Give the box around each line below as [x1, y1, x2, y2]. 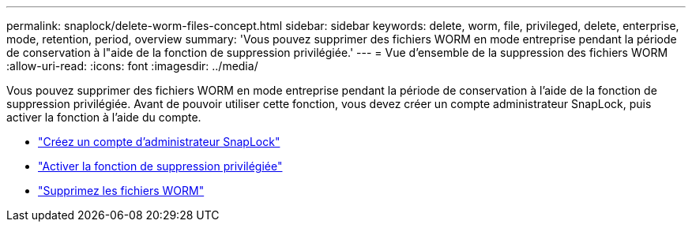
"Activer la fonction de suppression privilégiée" [38, 159, 283, 173]
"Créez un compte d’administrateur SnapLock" [38, 135, 280, 148]
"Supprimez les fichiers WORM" [38, 184, 205, 197]
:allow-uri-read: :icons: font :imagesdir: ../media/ [6, 59, 258, 73]
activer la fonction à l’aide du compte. [6, 110, 201, 124]
